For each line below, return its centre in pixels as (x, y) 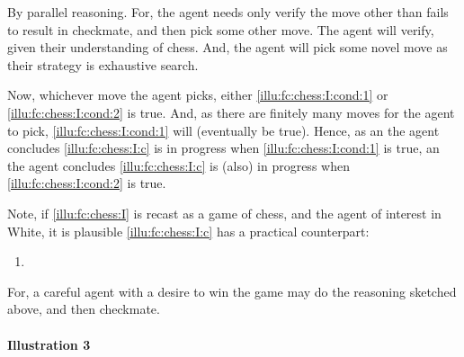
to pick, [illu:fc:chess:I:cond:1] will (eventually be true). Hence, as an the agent (223, 130)
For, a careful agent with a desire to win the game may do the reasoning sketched (232, 291)
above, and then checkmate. (84, 309)
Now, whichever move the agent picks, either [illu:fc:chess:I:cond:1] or (198, 95)
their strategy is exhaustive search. (103, 64)
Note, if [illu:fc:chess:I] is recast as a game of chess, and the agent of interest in (224, 213)
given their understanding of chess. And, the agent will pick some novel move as (228, 47)
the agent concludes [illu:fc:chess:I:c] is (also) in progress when (178, 165)
